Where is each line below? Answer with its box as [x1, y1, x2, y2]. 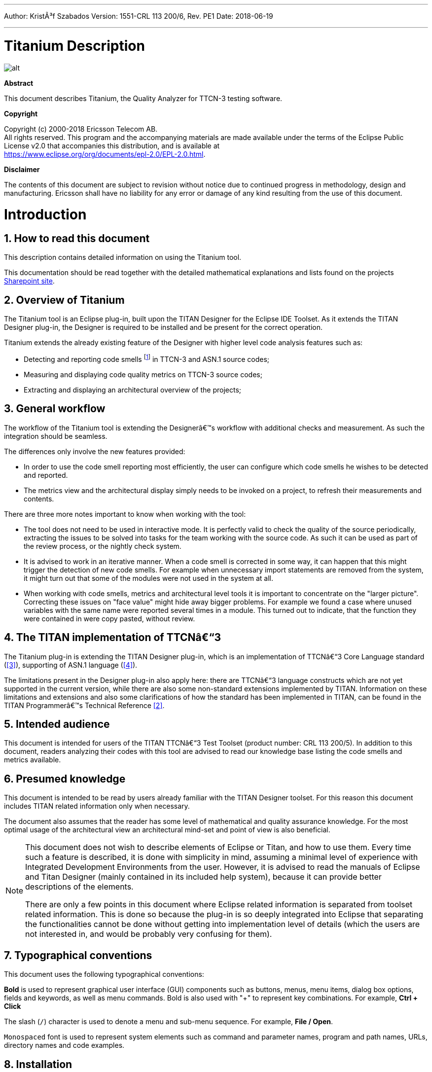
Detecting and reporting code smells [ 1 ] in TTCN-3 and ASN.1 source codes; [24, 354, 270, 363]
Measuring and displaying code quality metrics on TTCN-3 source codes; [24, 370, 262, 379]
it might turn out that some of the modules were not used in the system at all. [24, 573, 274, 582]
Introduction [4, 206, 87, 223]
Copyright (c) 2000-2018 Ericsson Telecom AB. [4, 124, 158, 133]
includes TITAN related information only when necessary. [4, 802, 190, 811]
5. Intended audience [4, 718, 110, 731]
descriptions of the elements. [25, 882, 134, 892]
